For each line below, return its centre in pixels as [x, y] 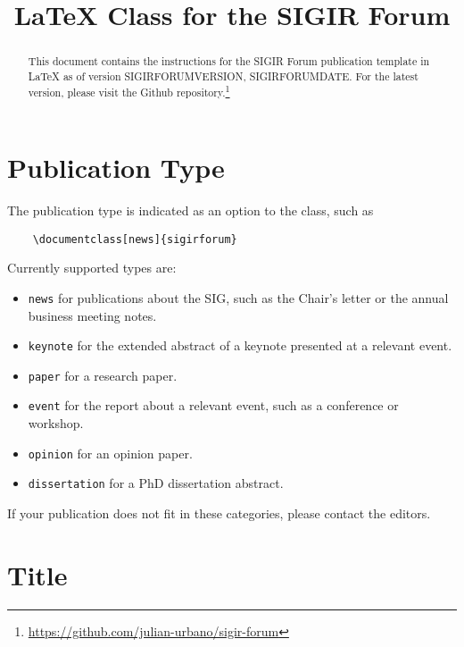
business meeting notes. [92, 315]
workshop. [56, 423]
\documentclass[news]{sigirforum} [135, 239]
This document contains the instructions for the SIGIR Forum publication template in [229, 61]
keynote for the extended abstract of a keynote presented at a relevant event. [240, 345]
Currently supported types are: [92, 268]
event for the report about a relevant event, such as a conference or [213, 405]
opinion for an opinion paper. [110, 453]
